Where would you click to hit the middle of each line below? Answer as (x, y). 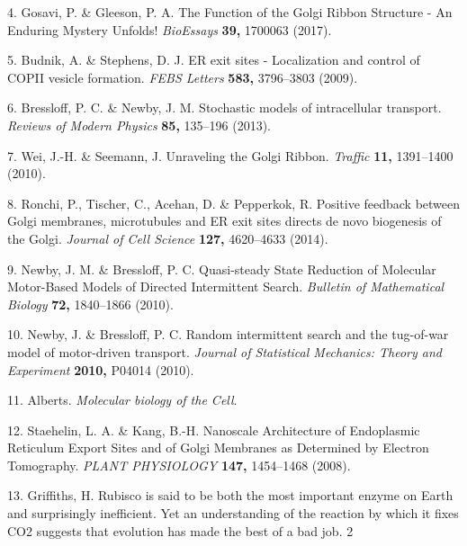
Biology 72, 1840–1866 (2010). (90, 304)
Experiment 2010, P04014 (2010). (101, 369)
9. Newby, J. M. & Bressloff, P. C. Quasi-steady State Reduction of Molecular (222, 269)
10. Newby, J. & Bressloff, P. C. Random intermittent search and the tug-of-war (228, 334)
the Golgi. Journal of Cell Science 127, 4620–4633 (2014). (168, 238)
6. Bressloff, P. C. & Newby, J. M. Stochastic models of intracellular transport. (225, 107)
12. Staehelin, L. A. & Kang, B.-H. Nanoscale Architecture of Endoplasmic (214, 430)
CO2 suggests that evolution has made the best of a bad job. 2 (180, 530)
